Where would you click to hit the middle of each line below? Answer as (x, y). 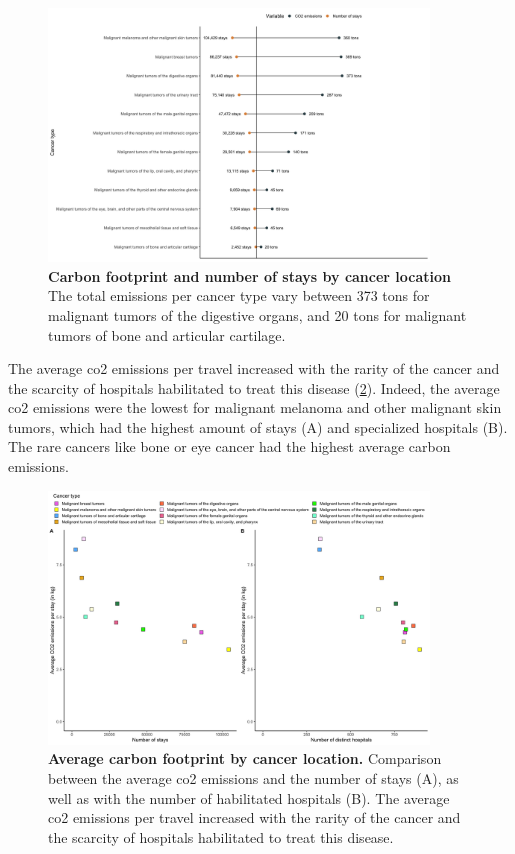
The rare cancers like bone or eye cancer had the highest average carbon (229, 446)
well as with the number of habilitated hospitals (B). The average (249, 797)
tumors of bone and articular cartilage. (167, 334)
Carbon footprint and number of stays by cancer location (250, 275)
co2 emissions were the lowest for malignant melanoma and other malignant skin (255, 407)
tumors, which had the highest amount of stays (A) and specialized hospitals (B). (258, 426)
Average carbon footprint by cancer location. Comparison (245, 758)
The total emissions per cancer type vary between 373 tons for (239, 295)
